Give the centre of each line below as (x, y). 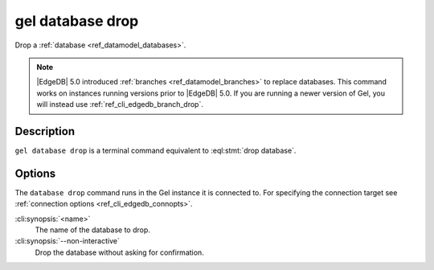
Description (45, 131)
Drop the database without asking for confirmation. (119, 252)
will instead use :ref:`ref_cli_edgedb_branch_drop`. (120, 104)
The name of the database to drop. (92, 230)
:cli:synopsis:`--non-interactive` (67, 241)
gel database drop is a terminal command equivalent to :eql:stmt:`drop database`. (156, 151)
